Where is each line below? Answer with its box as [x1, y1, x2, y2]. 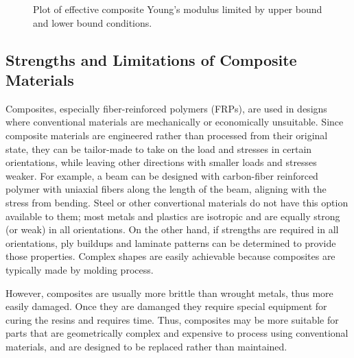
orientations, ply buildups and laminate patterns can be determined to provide [5, 235, 336, 250]
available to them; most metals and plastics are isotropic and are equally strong [5, 208, 340, 223]
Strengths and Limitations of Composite [5, 49, 297, 70]
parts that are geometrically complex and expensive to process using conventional [5, 326, 349, 340]
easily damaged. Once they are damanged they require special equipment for [5, 299, 327, 313]
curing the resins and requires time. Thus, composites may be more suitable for [5, 312, 339, 326]
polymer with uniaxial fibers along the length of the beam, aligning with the [5, 182, 327, 196]
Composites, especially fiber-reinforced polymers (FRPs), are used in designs [5, 101, 327, 115]
